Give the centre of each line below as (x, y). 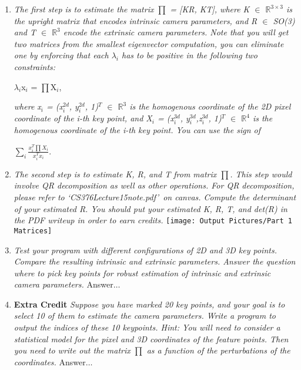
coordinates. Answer (50, 361)
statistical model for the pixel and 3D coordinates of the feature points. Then (151, 338)
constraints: (35, 66)
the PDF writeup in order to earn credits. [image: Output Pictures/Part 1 (153, 220)
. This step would (261, 174)
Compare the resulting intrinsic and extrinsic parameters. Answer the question (155, 261)
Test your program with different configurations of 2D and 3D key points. (145, 250)
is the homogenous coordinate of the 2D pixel (210, 106)
